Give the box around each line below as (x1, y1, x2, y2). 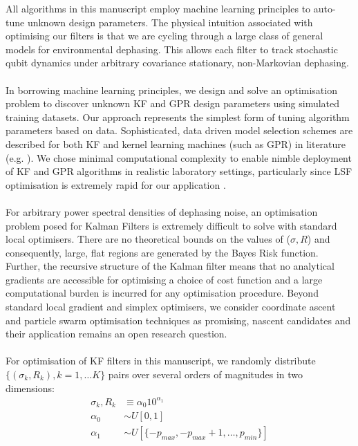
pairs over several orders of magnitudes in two (108, 367, 303, 382)
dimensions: (6, 380, 55, 395)
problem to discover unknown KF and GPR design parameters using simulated (6, 96, 340, 111)
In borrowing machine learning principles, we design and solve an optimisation (6, 82, 337, 97)
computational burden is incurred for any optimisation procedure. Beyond (6, 286, 319, 300)
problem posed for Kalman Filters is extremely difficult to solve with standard (6, 218, 337, 232)
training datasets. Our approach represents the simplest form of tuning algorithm (6, 109, 350, 124)
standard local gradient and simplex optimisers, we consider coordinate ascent (6, 299, 336, 314)
